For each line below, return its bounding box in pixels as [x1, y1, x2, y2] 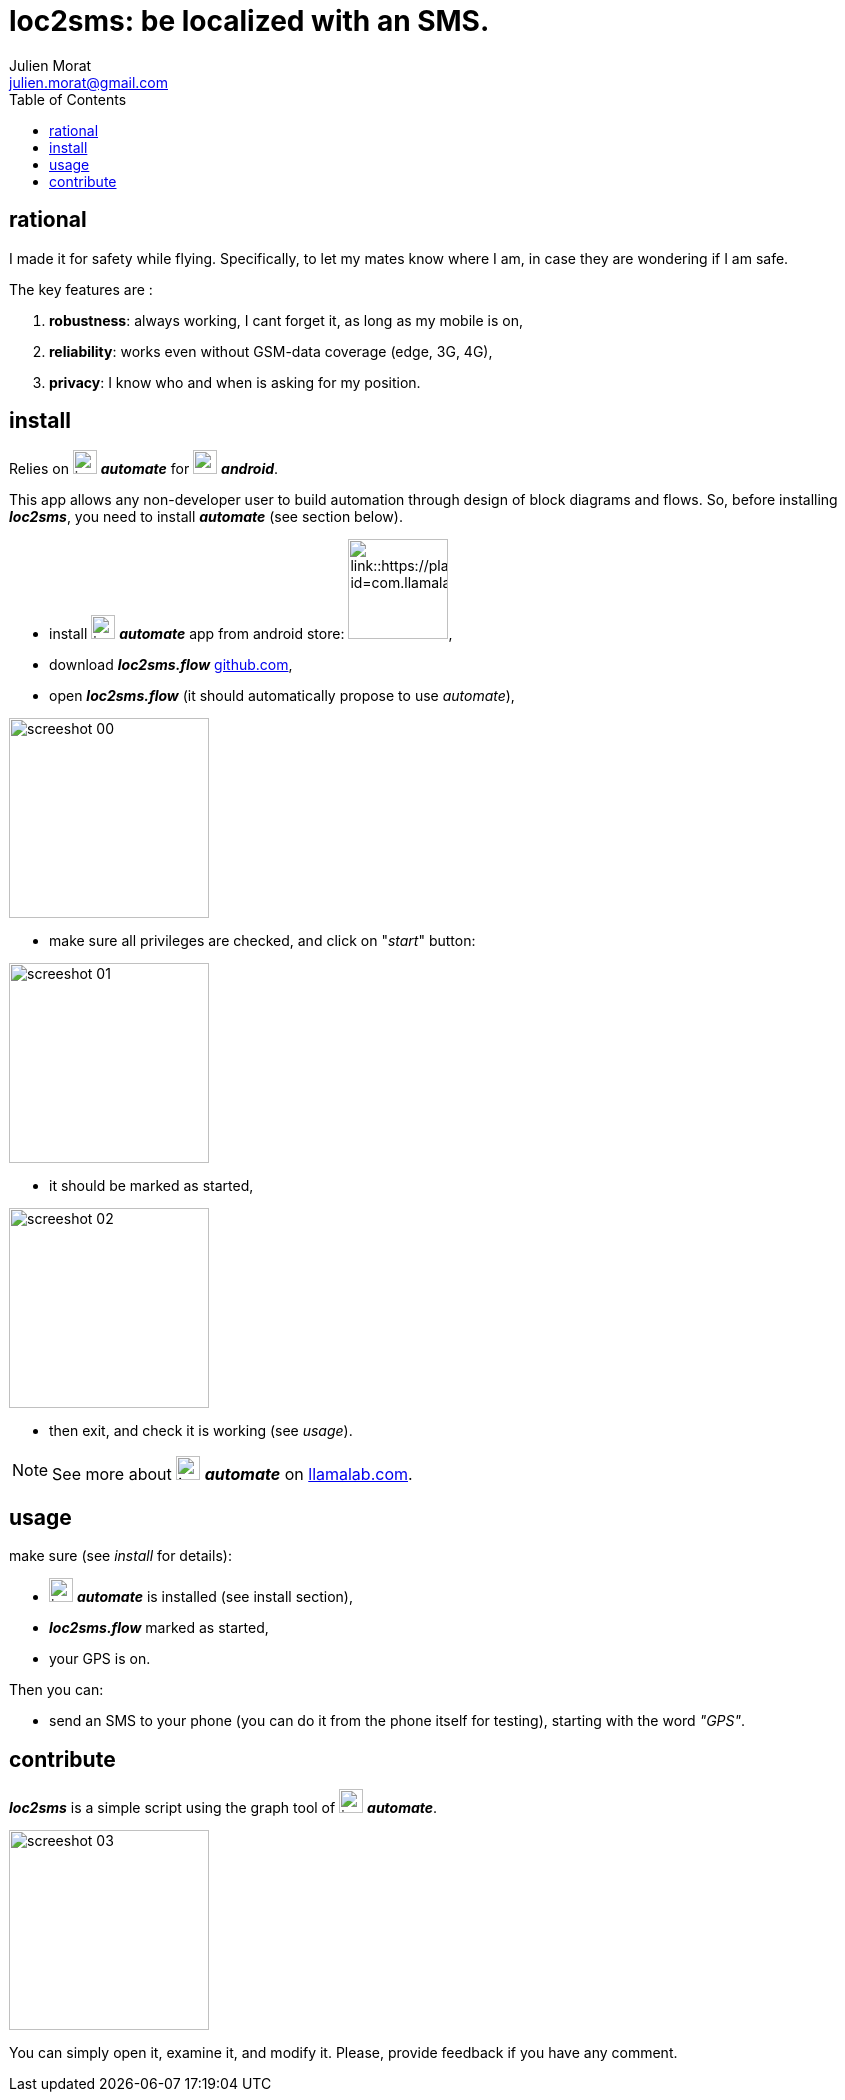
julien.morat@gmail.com [9, 73, 168, 91]
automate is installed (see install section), [76, 1588, 354, 1606]
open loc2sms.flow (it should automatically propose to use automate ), [49, 687, 515, 705]
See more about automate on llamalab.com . [52, 1464, 413, 1485]
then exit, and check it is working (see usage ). [49, 1422, 353, 1440]
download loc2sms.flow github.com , [49, 656, 293, 674]
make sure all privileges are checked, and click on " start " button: [49, 932, 476, 950]
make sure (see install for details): [9, 1547, 232, 1565]
